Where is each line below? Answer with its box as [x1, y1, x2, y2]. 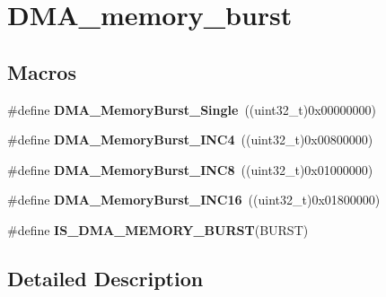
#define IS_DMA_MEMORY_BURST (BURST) [7, 220, 309, 239]
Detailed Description [7, 264, 204, 292]
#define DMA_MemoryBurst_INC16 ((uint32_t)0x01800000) [7, 190, 381, 209]
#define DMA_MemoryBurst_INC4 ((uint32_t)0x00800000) [7, 130, 373, 149]
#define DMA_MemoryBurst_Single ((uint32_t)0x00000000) [7, 100, 377, 118]
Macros [7, 57, 76, 85]
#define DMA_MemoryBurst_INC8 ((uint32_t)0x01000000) [7, 160, 373, 179]
